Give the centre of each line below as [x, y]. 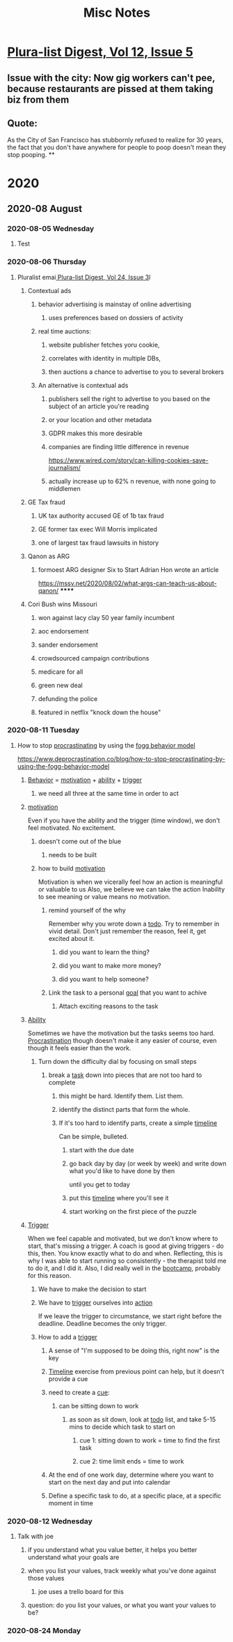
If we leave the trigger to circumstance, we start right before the [130, 1316]
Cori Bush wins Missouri [62, 604]
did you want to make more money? [110, 965]
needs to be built [73, 854]
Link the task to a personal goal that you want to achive [128, 993]
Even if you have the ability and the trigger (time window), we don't [124, 820]
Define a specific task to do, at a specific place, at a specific [135, 1496]
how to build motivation [72, 868]
